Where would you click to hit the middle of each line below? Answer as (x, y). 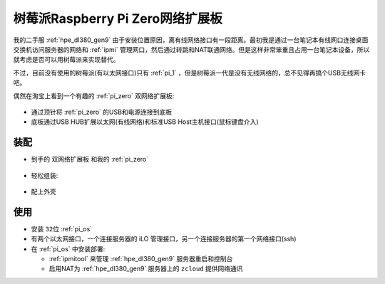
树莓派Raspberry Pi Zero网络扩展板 (118, 19)
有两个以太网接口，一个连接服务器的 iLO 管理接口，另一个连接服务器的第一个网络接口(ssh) (164, 239)
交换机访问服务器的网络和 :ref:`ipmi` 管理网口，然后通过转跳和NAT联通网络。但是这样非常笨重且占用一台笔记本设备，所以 (191, 49)
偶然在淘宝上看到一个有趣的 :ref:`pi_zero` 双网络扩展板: (94, 95)
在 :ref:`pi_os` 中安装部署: (68, 248)
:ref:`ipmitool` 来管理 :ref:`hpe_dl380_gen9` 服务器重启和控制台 (141, 259)
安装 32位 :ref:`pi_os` (62, 228)
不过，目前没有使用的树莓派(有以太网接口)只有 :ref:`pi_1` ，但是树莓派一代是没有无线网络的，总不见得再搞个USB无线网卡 (190, 73)
